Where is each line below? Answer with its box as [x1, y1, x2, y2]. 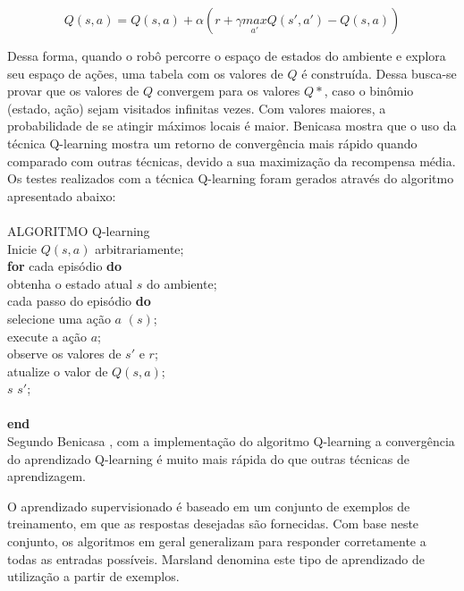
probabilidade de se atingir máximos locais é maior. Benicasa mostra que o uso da [7, 116, 457, 135]
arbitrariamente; [95, 239, 184, 258]
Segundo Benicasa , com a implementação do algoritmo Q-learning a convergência [7, 432, 455, 451]
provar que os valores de [7, 81, 139, 100]
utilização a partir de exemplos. [7, 567, 180, 586]
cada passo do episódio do [7, 291, 151, 310]
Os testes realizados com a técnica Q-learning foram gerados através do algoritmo [7, 169, 454, 188]
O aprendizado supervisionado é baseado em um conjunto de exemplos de [7, 496, 410, 515]
